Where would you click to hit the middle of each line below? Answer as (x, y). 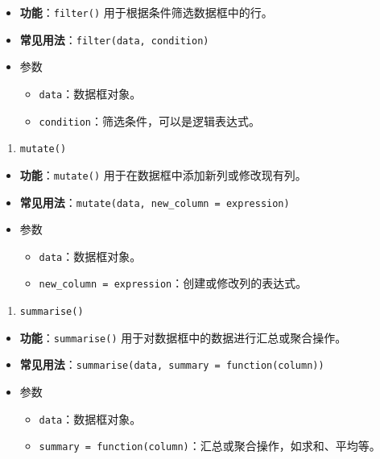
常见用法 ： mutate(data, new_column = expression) (155, 202)
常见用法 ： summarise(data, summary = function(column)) (172, 364)
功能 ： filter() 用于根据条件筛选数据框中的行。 (146, 12)
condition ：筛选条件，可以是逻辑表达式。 (150, 120)
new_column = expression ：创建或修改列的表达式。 (173, 283)
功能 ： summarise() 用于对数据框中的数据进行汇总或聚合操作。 (183, 337)
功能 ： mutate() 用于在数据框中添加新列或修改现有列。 (163, 174)
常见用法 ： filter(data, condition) (114, 39)
